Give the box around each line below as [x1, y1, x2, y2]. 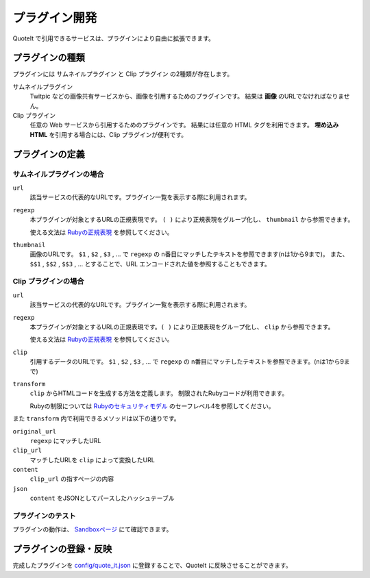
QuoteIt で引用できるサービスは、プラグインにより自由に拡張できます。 [12, 34, 215, 42]
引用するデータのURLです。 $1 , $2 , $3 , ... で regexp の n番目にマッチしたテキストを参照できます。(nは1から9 [29, 357, 344, 366]
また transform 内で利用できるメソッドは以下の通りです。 [12, 414, 181, 423]
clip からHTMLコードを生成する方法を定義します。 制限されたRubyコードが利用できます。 [29, 389, 288, 397]
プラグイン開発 [12, 10, 97, 25]
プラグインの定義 [12, 148, 85, 160]
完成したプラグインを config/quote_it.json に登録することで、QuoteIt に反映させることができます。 [12, 562, 292, 570]
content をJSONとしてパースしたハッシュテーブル [29, 494, 175, 503]
